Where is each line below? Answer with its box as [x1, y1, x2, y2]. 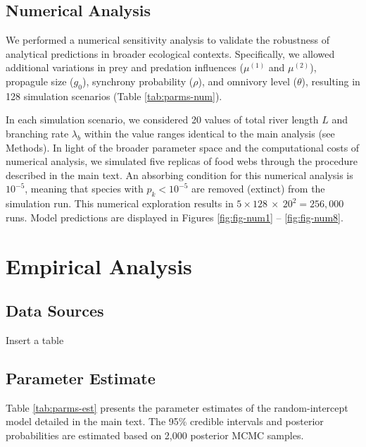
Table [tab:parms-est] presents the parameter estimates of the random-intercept [6, 400, 348, 415]
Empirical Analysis [6, 251, 192, 280]
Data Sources [6, 300, 104, 322]
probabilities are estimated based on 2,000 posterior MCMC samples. [6, 427, 304, 442]
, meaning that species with [25, 181, 144, 196]
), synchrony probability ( [82, 73, 194, 88]
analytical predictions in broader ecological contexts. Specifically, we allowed [6, 46, 335, 61]
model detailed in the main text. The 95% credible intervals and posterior [6, 414, 324, 429]
